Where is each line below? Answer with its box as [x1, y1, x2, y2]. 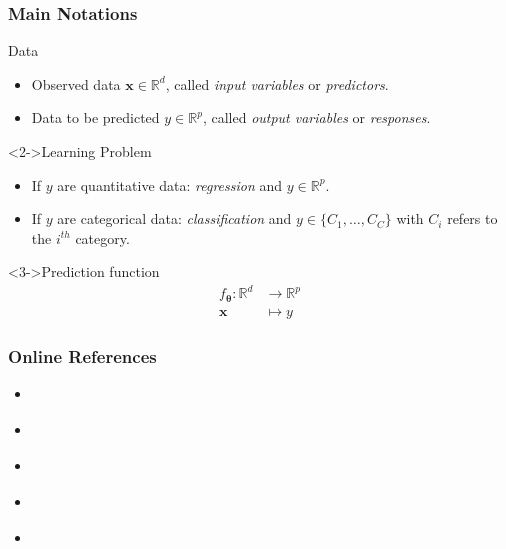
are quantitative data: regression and [57, 174, 283, 195]
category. [75, 227, 130, 248]
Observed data [31, 73, 121, 94]
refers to [447, 208, 498, 229]
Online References [8, 343, 157, 368]
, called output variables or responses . [202, 107, 431, 128]
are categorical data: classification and [57, 208, 292, 229]
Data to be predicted [31, 107, 160, 128]
